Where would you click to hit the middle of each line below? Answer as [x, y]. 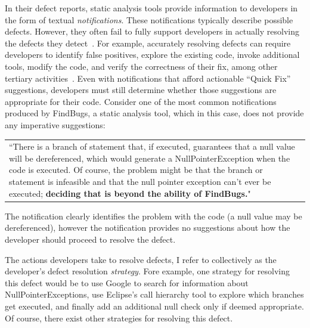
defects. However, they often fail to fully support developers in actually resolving [152, 31]
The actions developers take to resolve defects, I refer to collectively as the [141, 259]
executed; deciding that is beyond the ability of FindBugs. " [130, 193]
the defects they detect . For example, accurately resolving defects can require [148, 43]
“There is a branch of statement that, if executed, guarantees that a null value [152, 146]
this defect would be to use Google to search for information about [127, 282]
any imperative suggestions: [55, 124]
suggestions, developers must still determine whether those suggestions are [141, 90]
